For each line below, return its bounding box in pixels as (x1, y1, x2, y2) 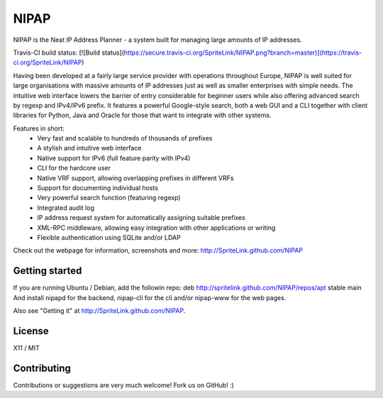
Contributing (13, 362, 71, 374)
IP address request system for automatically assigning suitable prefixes (37, 214, 246, 222)
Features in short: (13, 124, 65, 133)
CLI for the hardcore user (37, 164, 111, 172)
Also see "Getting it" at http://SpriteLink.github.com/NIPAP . (13, 306, 186, 315)
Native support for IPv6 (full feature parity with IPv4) (37, 153, 191, 162)
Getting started (13, 265, 82, 277)
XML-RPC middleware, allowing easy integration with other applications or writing (37, 223, 276, 232)
